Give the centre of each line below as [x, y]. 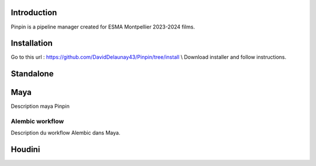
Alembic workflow [37, 121]
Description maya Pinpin [40, 106]
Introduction [34, 13]
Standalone [32, 74]
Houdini [25, 149]
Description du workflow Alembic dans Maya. [66, 133]
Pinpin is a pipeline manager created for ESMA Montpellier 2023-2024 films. [103, 27]
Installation [32, 43]
